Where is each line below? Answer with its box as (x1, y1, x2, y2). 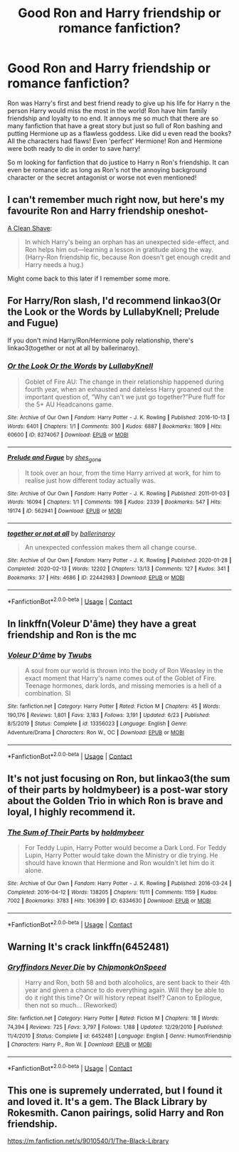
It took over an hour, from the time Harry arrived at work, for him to (24, 468, 221, 477)
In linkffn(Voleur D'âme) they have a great (7, 617, 197, 629)
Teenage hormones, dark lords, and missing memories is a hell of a (24, 681, 222, 690)
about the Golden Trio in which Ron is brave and (7, 795, 223, 807)
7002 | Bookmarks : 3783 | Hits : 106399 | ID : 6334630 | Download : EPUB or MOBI (7, 897, 211, 905)
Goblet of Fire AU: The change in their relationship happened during (24, 377, 224, 386)
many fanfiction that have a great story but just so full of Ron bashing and (7, 121, 223, 130)
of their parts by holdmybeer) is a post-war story (7, 783, 228, 795)
